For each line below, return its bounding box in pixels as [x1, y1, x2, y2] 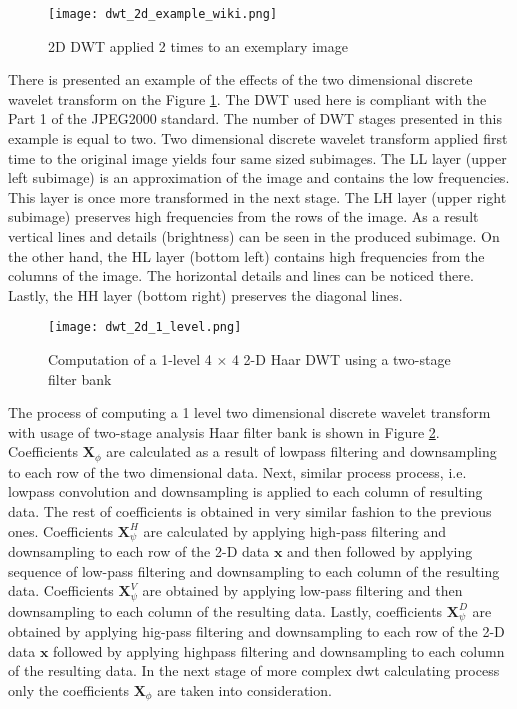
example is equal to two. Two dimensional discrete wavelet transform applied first [8, 128, 508, 149]
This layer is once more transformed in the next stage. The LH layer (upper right [8, 186, 507, 207]
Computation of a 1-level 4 [48, 349, 212, 370]
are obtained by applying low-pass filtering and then [142, 580, 463, 601]
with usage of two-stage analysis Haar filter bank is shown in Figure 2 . [8, 421, 440, 442]
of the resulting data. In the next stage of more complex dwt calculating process [8, 660, 500, 681]
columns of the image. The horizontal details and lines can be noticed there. [8, 265, 474, 286]
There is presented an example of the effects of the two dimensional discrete [8, 69, 473, 90]
